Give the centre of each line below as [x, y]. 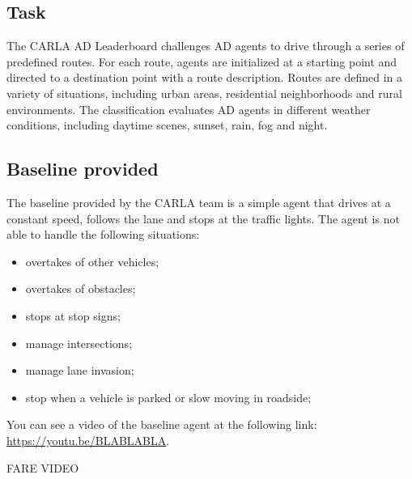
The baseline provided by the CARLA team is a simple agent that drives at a [199, 202]
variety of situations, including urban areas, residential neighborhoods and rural [204, 93]
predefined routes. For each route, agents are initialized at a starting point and [202, 61]
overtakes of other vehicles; [92, 261]
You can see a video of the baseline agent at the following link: [162, 424]
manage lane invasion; [80, 370]
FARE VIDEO [43, 467]
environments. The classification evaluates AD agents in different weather [189, 109]
